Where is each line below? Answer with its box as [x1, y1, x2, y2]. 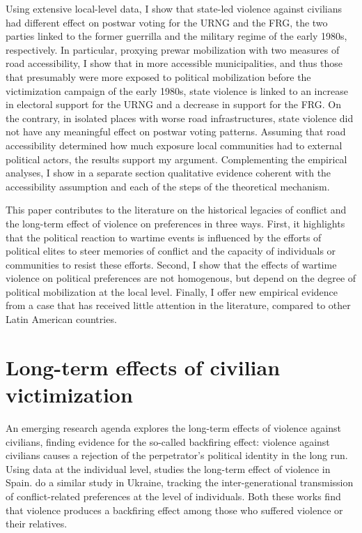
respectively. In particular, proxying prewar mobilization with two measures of [6, 42, 340, 57]
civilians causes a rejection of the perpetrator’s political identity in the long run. [6, 448, 348, 463]
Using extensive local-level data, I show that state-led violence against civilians [6, 1, 343, 15]
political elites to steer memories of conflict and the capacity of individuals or [6, 243, 336, 258]
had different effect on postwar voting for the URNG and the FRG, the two [6, 15, 328, 29]
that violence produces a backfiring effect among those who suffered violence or [6, 502, 343, 517]
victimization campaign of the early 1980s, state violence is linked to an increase [6, 83, 348, 98]
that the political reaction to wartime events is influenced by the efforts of [6, 230, 322, 244]
